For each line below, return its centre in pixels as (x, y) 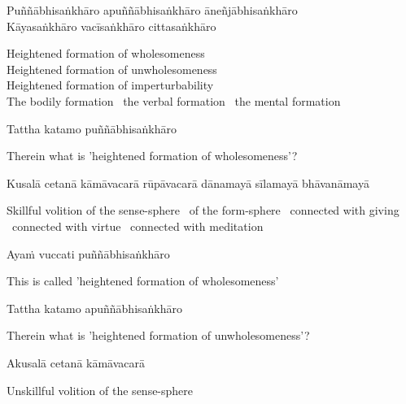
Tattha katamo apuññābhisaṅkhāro (95, 308)
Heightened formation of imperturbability (110, 85)
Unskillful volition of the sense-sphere (100, 390)
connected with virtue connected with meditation (138, 226)
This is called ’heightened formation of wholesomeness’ (143, 281)
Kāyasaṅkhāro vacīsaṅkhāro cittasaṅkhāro (111, 26)
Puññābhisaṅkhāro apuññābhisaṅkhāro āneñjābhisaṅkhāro (152, 10)
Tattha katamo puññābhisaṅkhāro (92, 128)
